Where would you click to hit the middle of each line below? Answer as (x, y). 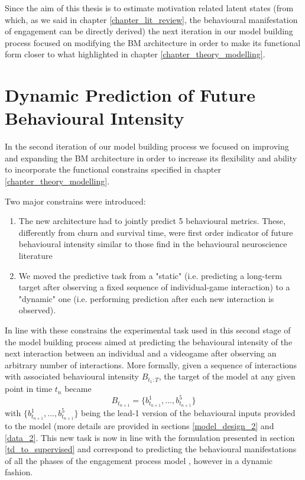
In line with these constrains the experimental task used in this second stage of (148, 330)
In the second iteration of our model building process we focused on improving (147, 146)
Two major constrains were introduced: (75, 201)
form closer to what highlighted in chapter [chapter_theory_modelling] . (135, 54)
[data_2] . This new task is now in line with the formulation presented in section (150, 437)
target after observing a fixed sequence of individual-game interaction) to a (154, 287)
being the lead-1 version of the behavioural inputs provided (188, 413)
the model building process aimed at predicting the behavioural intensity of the (149, 341)
